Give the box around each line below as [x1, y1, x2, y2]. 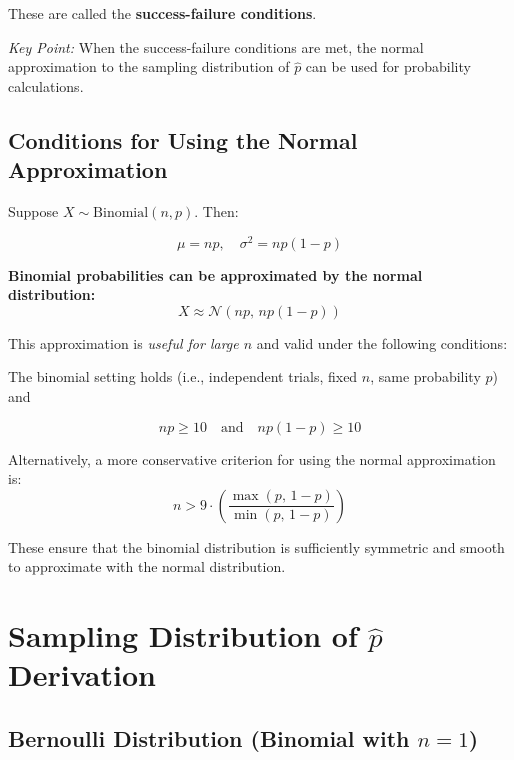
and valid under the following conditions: [256, 332, 508, 353]
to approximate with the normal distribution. [8, 556, 286, 577]
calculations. [8, 75, 84, 96]
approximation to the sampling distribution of [8, 56, 290, 77]
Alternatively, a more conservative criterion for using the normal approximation [8, 448, 496, 469]
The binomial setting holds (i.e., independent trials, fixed [8, 366, 358, 387]
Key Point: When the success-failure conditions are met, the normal [8, 36, 424, 57]
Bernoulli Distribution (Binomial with [8, 722, 410, 753]
